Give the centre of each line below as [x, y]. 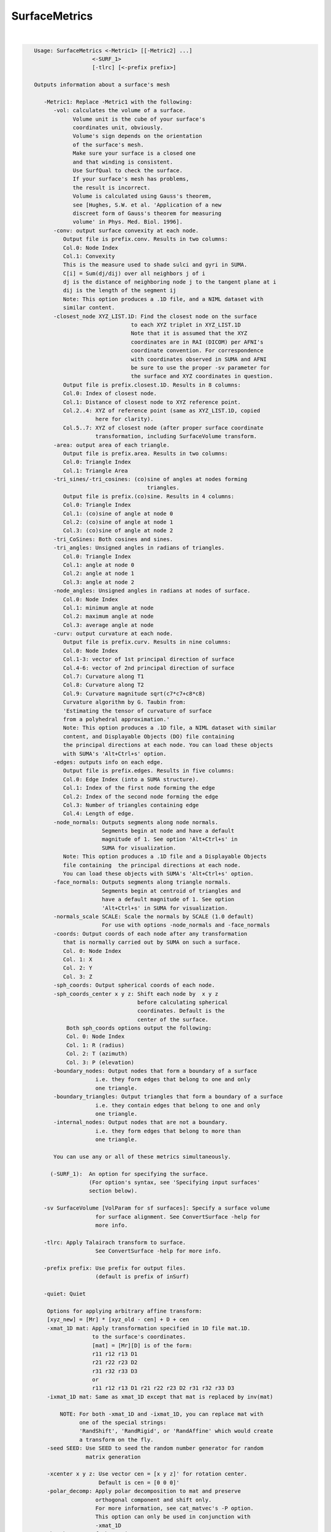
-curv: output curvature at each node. [113, 634]
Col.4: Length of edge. [99, 814]
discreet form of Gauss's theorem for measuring [147, 213]
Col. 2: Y [78, 968]
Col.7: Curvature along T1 [103, 677]
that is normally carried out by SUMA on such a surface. [152, 942]
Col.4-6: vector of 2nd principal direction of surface [149, 668]
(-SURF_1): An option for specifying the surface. [129, 1174]
